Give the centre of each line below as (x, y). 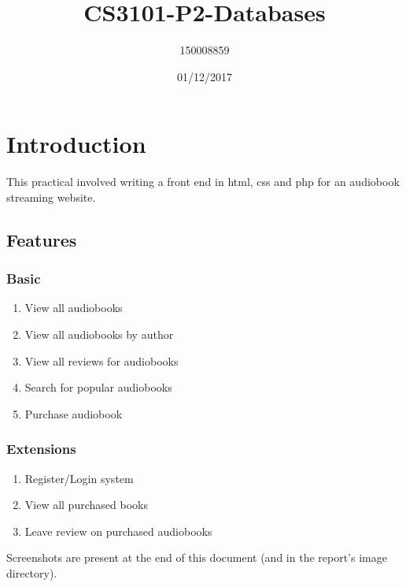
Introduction (76, 144)
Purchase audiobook (74, 413)
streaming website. (51, 197)
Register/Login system (79, 478)
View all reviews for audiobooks (101, 360)
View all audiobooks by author (99, 334)
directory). (32, 573)
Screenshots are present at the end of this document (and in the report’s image (197, 557)
